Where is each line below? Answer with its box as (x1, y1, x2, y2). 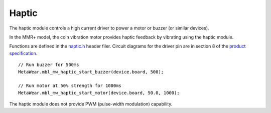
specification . (9, 50, 38, 56)
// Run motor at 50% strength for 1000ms (18, 83, 121, 88)
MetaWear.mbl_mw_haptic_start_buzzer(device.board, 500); (18, 69, 164, 74)
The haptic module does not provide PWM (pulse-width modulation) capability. (9, 101, 173, 107)
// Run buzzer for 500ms (18, 62, 79, 67)
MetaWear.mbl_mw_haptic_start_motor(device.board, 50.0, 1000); (18, 90, 180, 95)
